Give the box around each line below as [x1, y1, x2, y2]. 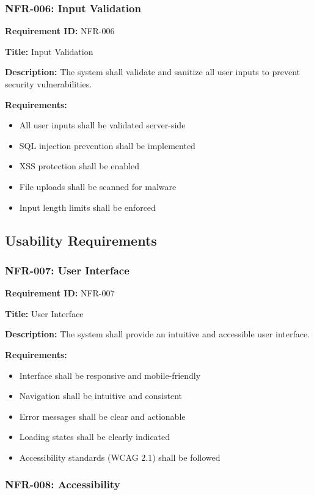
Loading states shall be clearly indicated [19, 430, 170, 443]
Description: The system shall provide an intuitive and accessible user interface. [5, 328, 310, 340]
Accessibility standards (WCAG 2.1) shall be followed [19, 450, 221, 463]
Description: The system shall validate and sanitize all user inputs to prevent [5, 65, 301, 78]
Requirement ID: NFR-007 [5, 287, 115, 299]
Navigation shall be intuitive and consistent [19, 389, 183, 402]
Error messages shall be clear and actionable [19, 409, 186, 422]
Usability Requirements [5, 230, 157, 249]
